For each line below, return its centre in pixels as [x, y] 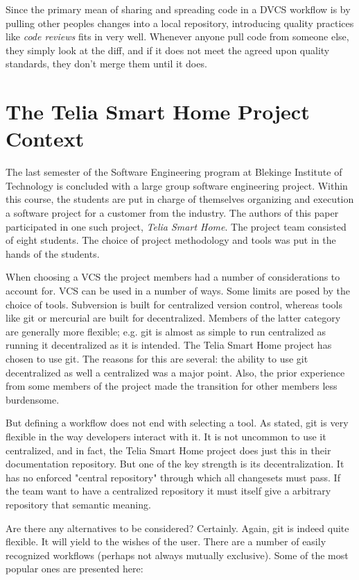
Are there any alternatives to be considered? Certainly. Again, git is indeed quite [177, 528]
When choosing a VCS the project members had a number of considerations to [173, 277]
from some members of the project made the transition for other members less [172, 386]
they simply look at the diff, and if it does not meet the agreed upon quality [168, 50]
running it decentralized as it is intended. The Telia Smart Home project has [169, 345]
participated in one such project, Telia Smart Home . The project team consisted [176, 226]
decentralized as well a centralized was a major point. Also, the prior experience [175, 372]
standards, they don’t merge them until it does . [106, 64]
